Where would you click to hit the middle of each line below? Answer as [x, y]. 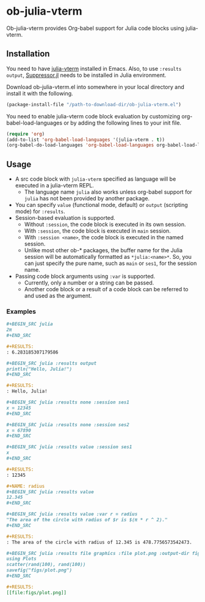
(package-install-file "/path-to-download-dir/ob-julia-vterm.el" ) [94, 104]
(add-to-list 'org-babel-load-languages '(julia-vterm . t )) [86, 140]
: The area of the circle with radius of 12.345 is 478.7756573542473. [99, 542]
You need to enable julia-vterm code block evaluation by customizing [93, 116]
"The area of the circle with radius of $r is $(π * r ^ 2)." [87, 520]
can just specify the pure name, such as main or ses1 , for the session [110, 263]
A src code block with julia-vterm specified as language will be [95, 179]
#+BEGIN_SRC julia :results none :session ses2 [68, 425]
